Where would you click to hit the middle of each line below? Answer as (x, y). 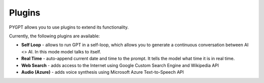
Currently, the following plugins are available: (55, 36)
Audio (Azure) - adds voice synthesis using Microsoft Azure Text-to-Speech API (103, 72)
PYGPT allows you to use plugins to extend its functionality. (69, 27)
